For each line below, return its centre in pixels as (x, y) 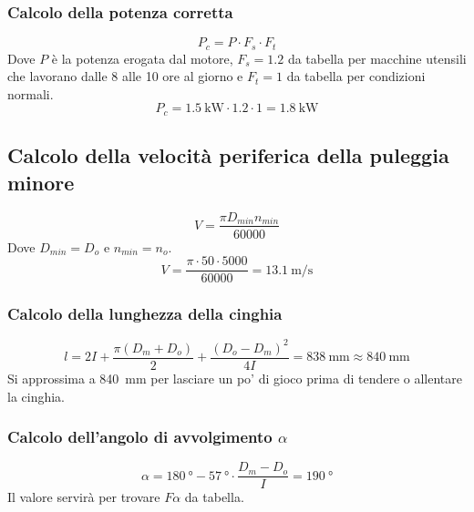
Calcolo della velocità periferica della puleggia (228, 155)
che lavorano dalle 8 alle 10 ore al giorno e (125, 76)
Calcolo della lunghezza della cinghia (145, 314)
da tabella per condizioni (356, 76)
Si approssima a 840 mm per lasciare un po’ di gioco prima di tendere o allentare (235, 378)
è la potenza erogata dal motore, (142, 58)
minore (41, 182)
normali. (31, 93)
